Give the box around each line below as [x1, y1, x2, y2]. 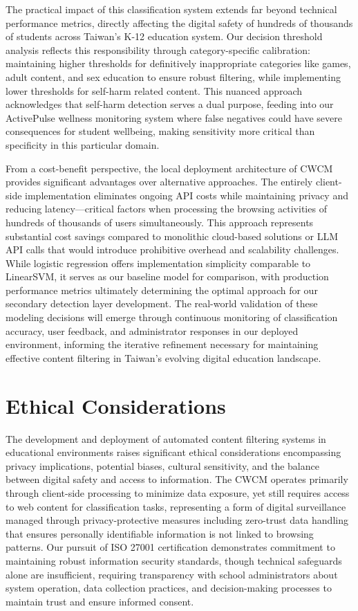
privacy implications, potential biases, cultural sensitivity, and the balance [6, 458, 319, 473]
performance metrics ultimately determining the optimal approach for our [6, 282, 318, 297]
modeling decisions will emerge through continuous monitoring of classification [6, 310, 338, 325]
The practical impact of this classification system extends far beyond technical [6, 2, 337, 16]
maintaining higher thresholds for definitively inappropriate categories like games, [6, 56, 351, 71]
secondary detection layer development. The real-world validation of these [6, 296, 318, 311]
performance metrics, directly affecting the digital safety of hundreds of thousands [6, 15, 353, 30]
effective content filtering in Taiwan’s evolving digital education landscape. [6, 350, 321, 365]
